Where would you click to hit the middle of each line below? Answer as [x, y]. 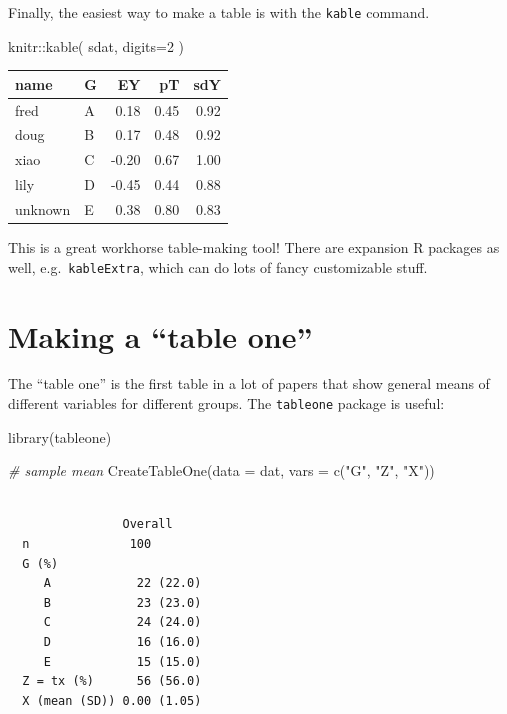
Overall [147, 524]
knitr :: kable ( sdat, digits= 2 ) [96, 45]
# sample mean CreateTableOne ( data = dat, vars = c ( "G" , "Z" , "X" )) [221, 470]
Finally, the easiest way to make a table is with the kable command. [219, 12]
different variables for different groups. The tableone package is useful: [226, 403]
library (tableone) [60, 436]
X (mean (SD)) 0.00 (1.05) [112, 700]
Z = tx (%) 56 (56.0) [112, 681]
